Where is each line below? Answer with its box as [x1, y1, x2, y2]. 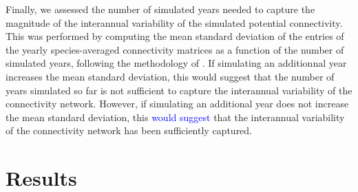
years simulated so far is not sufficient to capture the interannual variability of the [6, 83, 352, 97]
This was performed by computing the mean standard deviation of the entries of [6, 29, 344, 43]
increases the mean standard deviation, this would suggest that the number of [6, 69, 335, 83]
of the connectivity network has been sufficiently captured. [6, 123, 253, 138]
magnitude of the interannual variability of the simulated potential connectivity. [6, 15, 343, 30]
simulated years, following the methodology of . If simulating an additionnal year [6, 56, 347, 70]
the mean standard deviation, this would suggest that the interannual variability [6, 109, 345, 124]
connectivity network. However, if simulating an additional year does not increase [6, 96, 349, 111]
